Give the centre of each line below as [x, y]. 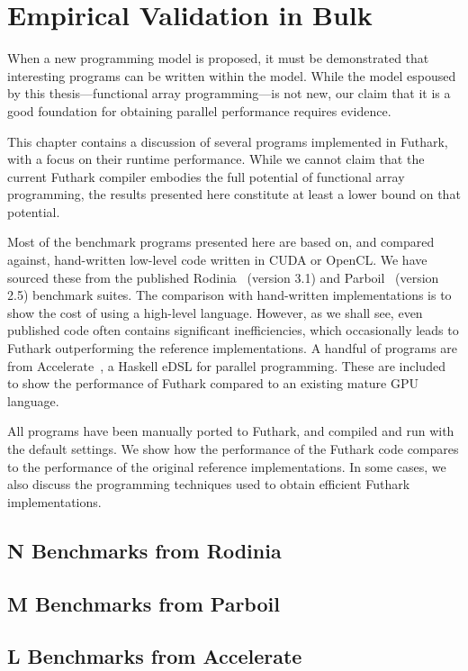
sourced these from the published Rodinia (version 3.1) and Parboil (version [223, 277]
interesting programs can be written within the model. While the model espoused [232, 75]
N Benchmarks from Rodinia [144, 550]
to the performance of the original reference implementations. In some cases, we [227, 466]
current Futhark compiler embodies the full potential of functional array [206, 176]
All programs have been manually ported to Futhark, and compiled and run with [231, 431]
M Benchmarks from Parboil [144, 603]
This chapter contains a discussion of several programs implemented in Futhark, [228, 141]
